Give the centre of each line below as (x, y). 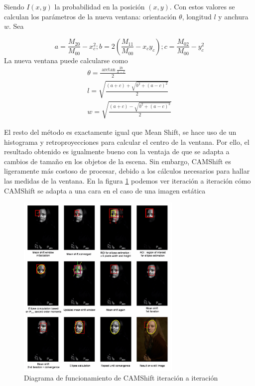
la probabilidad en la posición (100, 6)
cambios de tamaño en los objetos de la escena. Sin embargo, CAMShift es (118, 161)
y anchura (233, 16)
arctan (109, 70)
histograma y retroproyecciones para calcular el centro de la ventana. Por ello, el (127, 142)
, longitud (197, 16)
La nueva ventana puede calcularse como (66, 60)
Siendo (14, 6)
